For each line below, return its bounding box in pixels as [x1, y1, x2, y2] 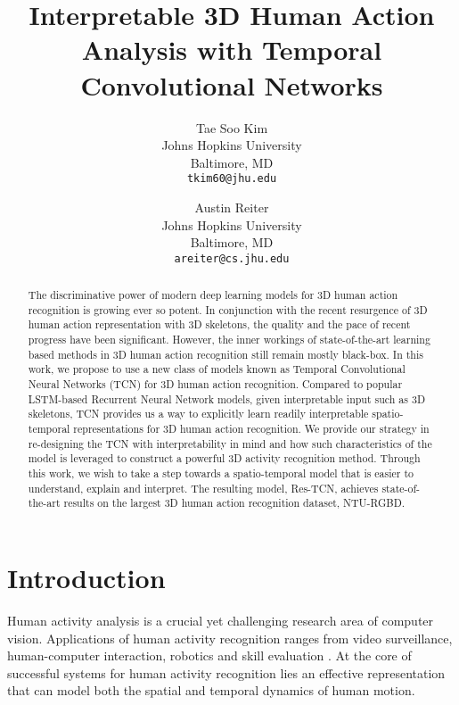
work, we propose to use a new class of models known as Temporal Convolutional [28, 361, 406, 377]
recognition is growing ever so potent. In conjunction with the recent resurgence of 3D [28, 302, 428, 317]
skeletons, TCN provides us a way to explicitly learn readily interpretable [28, 406, 369, 421]
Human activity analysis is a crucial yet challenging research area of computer [7, 610, 434, 629]
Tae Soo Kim [195, 118, 268, 137]
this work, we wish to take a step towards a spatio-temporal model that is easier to [28, 466, 414, 481]
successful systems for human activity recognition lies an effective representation [7, 663, 446, 682]
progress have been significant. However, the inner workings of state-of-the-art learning [28, 332, 430, 347]
